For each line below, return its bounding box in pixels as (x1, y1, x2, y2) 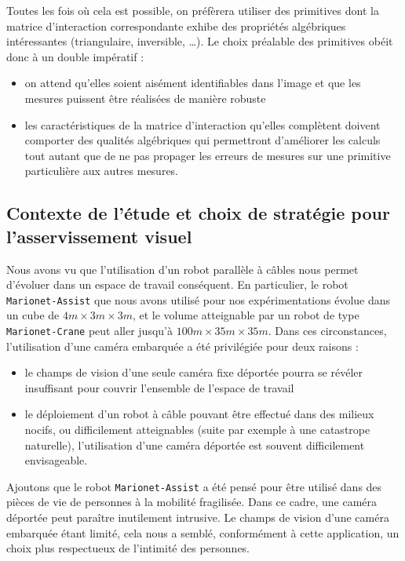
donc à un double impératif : (6, 48, 144, 64)
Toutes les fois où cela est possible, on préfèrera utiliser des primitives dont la (6, 2, 379, 18)
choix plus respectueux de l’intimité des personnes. (6, 540, 250, 556)
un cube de (6, 307, 60, 323)
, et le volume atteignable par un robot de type (132, 307, 359, 323)
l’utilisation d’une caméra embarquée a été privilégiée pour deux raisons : (6, 337, 359, 354)
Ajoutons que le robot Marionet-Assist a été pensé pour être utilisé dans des (6, 478, 382, 494)
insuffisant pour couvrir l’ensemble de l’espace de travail (24, 379, 294, 395)
